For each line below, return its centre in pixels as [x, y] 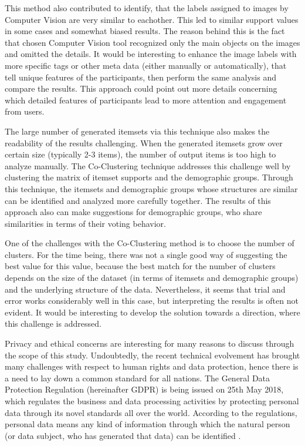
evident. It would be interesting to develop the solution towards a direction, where [152, 312]
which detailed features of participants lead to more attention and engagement [146, 100]
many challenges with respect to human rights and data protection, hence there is [152, 366]
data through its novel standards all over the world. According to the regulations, [151, 412]
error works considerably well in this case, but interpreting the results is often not [152, 301]
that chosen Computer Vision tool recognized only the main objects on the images [152, 42]
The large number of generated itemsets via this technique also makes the [137, 131]
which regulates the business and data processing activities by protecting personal [152, 401]
